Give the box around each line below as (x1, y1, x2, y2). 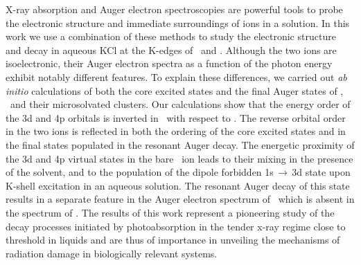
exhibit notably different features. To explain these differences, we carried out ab (6, 69, 347, 84)
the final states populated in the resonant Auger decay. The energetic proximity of (6, 137, 355, 152)
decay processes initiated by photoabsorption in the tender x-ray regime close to (6, 219, 346, 233)
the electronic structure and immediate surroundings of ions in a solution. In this (6, 15, 350, 30)
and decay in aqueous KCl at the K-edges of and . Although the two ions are (6, 42, 337, 57)
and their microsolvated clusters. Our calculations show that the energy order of (10, 97, 351, 111)
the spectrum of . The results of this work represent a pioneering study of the (6, 205, 335, 219)
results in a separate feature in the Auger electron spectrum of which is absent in (6, 192, 355, 206)
